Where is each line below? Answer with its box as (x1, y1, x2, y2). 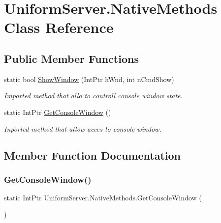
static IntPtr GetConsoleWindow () (4, 107, 111, 117)
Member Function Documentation (4, 147, 181, 163)
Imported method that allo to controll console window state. (4, 90, 183, 101)
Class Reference (4, 17, 114, 37)
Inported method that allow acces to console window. (4, 123, 161, 134)
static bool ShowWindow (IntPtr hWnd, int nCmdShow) (4, 74, 174, 84)
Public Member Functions (4, 51, 139, 66)
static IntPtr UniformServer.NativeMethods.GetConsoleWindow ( (4, 193, 202, 203)
